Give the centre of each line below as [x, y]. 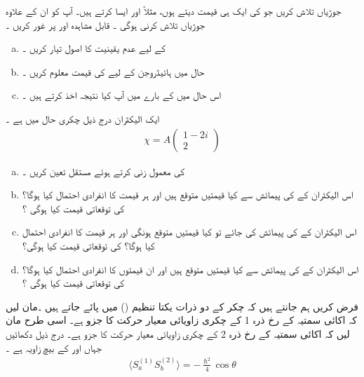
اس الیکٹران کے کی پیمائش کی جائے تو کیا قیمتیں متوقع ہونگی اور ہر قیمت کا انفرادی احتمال [189, 232]
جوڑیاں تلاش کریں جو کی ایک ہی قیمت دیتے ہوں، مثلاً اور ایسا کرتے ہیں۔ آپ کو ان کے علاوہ [174, 11]
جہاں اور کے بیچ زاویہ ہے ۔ [54, 347]
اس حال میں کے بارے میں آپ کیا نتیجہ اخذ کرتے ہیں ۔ [122, 95]
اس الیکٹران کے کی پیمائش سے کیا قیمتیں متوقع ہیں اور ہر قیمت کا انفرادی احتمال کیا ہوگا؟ [188, 194]
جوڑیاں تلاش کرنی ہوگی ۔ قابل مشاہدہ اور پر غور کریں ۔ [106, 24]
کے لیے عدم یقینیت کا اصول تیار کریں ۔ [94, 48]
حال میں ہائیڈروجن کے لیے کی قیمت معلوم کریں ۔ [113, 71]
